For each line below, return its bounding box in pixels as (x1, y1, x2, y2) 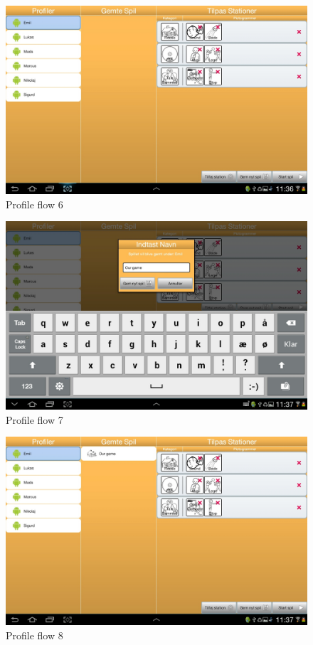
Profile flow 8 (6, 627, 63, 642)
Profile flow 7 (6, 412, 63, 427)
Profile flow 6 (6, 196, 63, 211)
